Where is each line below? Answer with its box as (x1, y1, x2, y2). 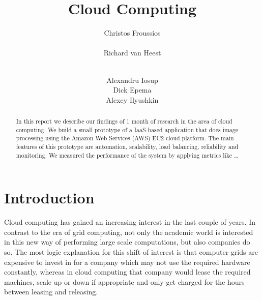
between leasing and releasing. (4, 286, 98, 297)
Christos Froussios (104, 27, 161, 38)
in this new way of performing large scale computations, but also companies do (4, 236, 250, 247)
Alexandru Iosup (106, 74, 158, 85)
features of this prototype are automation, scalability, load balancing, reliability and (16, 142, 239, 151)
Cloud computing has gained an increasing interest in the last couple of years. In (4, 217, 256, 227)
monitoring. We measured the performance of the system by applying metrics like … (16, 151, 238, 159)
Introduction (4, 187, 95, 208)
